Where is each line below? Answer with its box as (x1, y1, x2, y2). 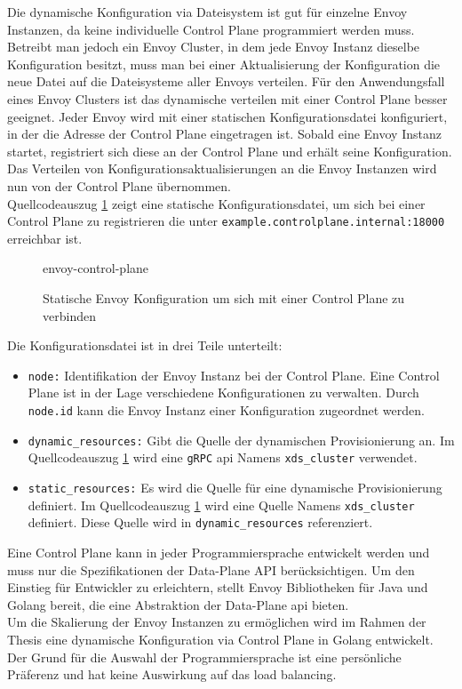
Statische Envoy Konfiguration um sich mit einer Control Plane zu (43, 288, 405, 307)
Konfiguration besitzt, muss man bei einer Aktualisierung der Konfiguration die (7, 54, 441, 73)
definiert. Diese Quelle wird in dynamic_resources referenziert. (28, 513, 373, 532)
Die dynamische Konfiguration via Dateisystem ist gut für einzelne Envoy (7, 3, 408, 20)
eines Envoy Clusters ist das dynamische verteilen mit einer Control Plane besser (7, 89, 448, 108)
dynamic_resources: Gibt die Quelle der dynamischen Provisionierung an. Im (28, 430, 455, 449)
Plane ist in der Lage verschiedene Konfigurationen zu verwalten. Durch (28, 383, 419, 402)
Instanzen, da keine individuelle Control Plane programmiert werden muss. (7, 20, 415, 38)
